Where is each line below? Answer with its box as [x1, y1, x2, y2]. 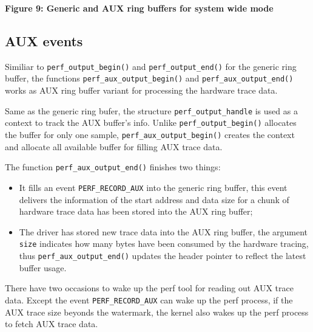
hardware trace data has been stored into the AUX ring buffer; [19, 205, 253, 218]
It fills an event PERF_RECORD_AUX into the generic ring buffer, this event [19, 181, 288, 193]
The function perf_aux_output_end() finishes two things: [5, 161, 221, 173]
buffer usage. [19, 261, 67, 274]
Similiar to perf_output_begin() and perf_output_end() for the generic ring [5, 60, 297, 72]
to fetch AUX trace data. [5, 317, 98, 330]
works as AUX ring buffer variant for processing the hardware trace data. [5, 84, 278, 97]
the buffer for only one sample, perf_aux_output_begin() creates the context [5, 128, 295, 141]
